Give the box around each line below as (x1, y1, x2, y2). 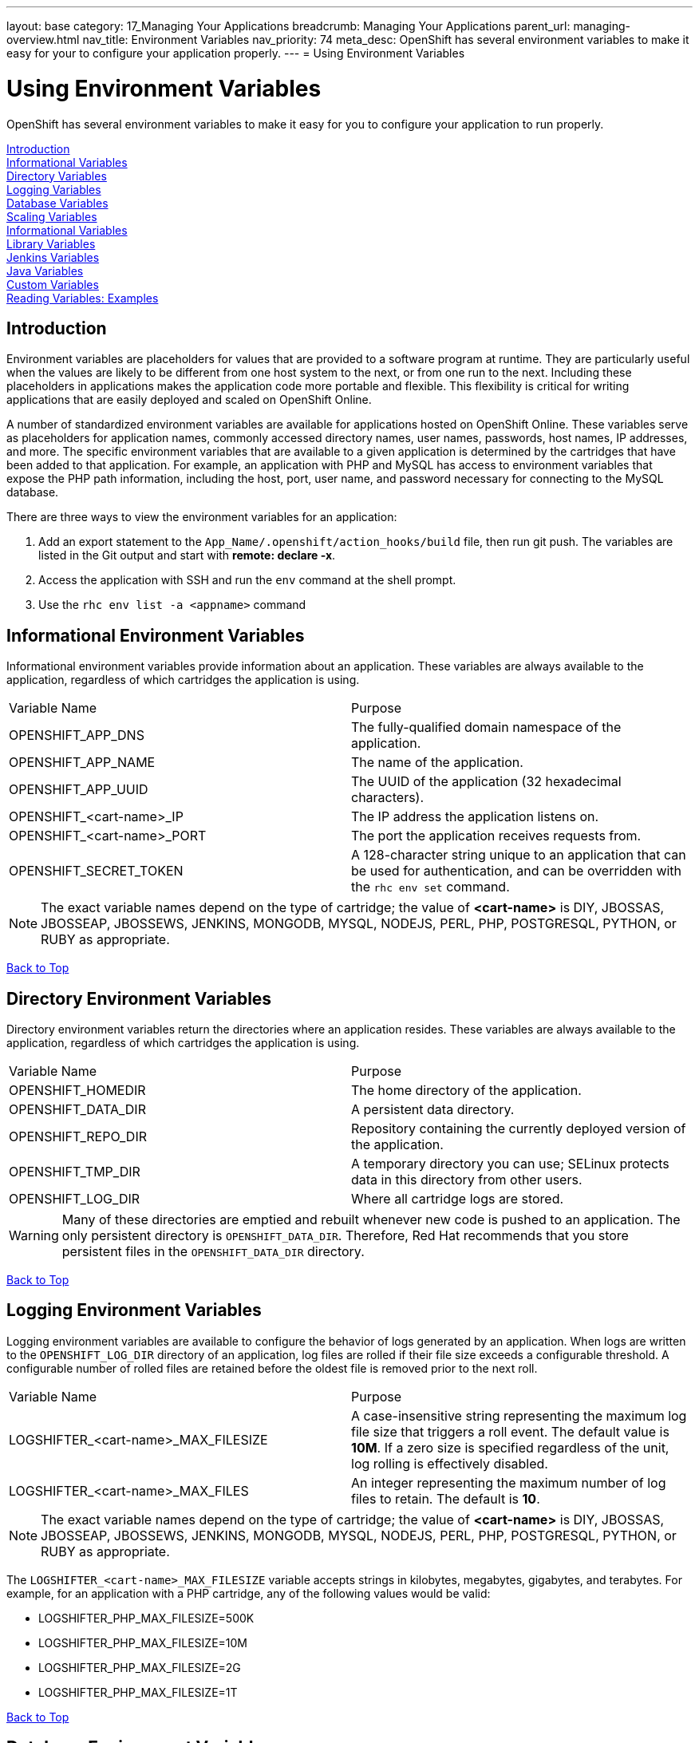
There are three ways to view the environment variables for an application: (6, 510, 397, 524)
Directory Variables (6, 168, 107, 183)
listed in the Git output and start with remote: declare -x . (38, 548, 336, 563)
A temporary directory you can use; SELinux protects (351, 1156, 669, 1172)
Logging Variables (6, 182, 101, 196)
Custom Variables (6, 277, 99, 291)
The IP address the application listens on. (351, 808, 599, 825)
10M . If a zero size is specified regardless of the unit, (351, 1439, 669, 1456)
